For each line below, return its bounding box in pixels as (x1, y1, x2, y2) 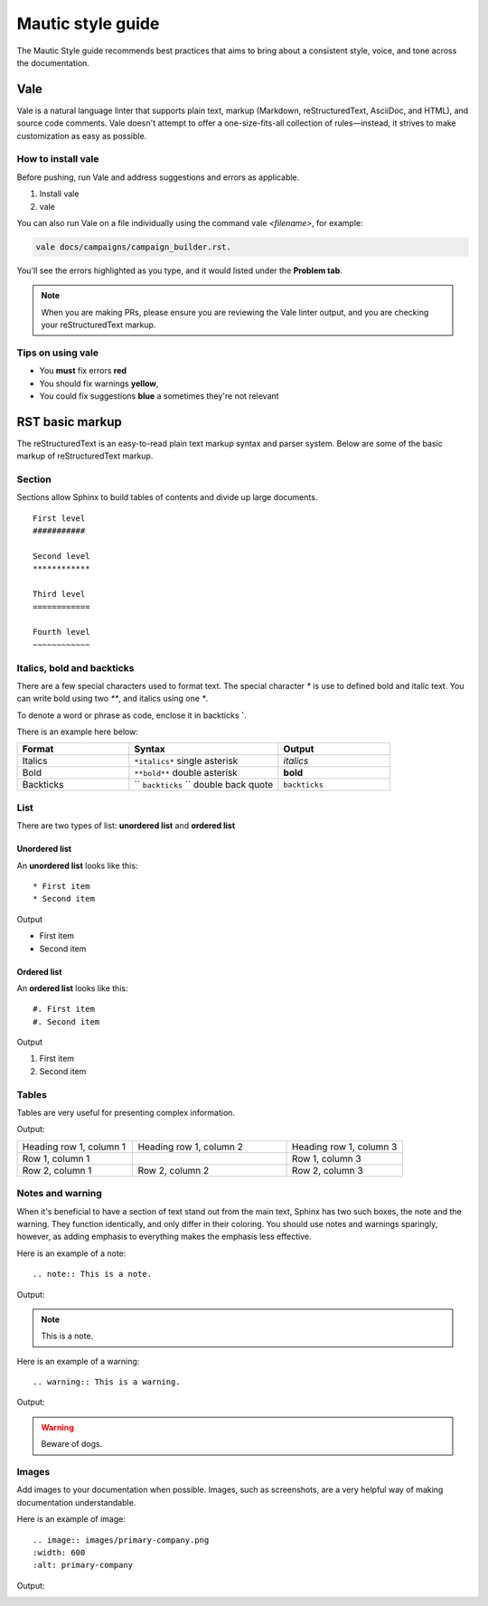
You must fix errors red (39, 365, 127, 376)
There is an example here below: (16, 726, 139, 737)
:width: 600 (33, 1547, 86, 1557)
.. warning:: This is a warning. (33, 1377, 181, 1387)
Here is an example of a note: (16, 1248, 127, 1259)
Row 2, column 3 (291, 1164, 363, 1176)
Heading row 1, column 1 (22, 1140, 127, 1153)
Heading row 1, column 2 (137, 1140, 244, 1153)
